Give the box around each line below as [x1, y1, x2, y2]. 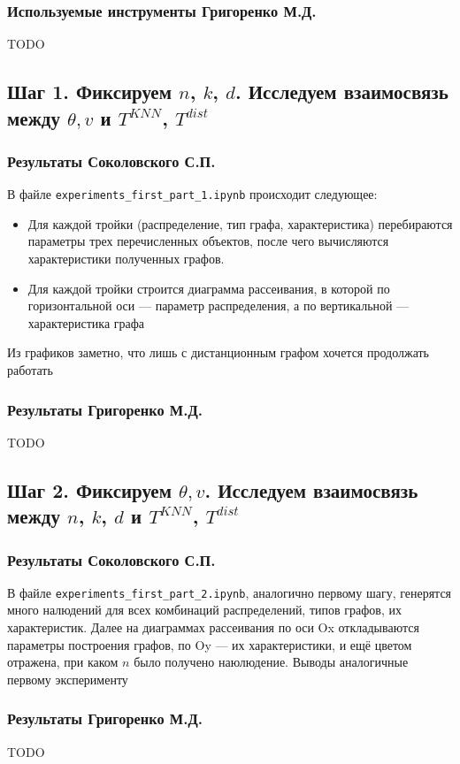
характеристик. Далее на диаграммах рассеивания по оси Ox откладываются [7, 618, 419, 637]
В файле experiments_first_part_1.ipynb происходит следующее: [7, 185, 378, 203]
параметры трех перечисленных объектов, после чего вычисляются [27, 232, 389, 250]
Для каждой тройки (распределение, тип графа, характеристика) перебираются [27, 214, 453, 233]
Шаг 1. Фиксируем [7, 78, 172, 105]
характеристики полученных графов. [27, 249, 225, 268]
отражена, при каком [7, 653, 119, 671]
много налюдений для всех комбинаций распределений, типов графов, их [7, 600, 402, 619]
